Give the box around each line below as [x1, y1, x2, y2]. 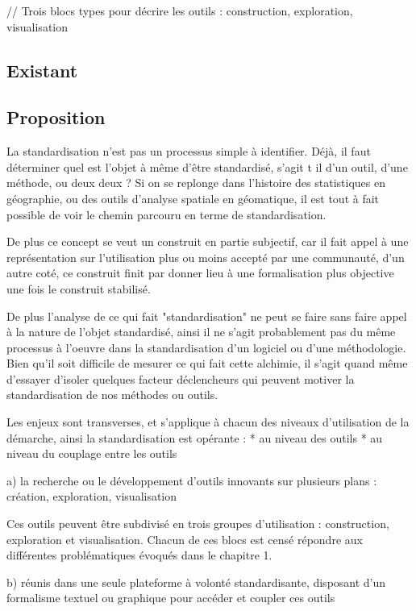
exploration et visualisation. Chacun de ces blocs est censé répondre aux [6, 530, 363, 547]
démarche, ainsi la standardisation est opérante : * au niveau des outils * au [6, 429, 383, 446]
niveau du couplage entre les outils [6, 445, 177, 462]
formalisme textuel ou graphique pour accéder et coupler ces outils [6, 589, 335, 606]
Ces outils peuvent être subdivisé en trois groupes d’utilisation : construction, [6, 515, 389, 532]
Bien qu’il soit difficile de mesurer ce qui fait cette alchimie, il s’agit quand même [6, 355, 408, 372]
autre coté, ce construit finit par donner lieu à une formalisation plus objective [6, 264, 394, 281]
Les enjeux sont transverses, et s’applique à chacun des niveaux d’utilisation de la [6, 414, 410, 430]
